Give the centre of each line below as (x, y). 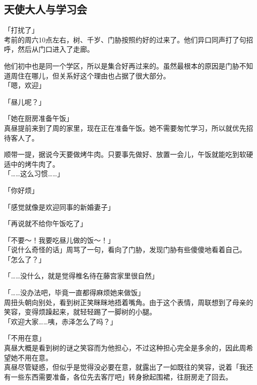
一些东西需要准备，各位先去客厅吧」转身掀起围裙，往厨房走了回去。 (121, 376)
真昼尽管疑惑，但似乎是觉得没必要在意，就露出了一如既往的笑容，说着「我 (125, 367)
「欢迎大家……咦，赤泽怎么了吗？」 (61, 321)
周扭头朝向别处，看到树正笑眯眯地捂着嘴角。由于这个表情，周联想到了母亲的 (128, 302)
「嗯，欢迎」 (25, 85)
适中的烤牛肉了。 (32, 164)
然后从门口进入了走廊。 (56, 49)
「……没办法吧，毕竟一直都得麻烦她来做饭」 (74, 292)
